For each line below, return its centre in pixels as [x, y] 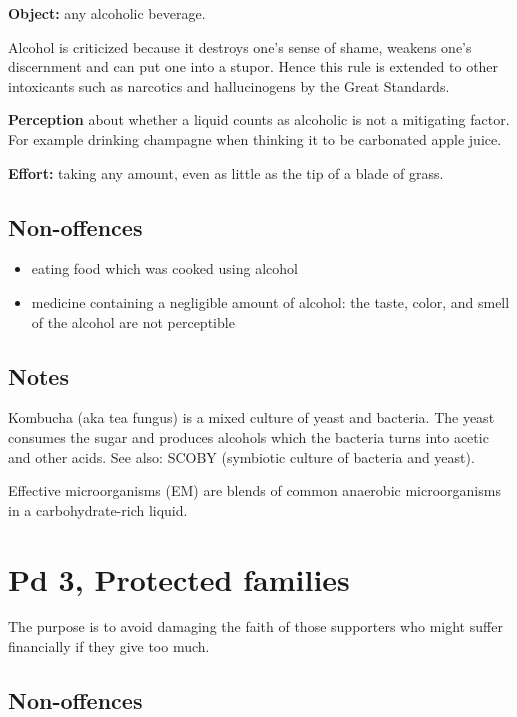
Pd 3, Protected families [179, 578]
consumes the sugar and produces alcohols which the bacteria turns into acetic [248, 436]
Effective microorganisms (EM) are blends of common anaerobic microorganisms [254, 490]
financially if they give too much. [109, 646]
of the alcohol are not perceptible [133, 321]
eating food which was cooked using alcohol [164, 268]
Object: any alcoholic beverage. [107, 13]
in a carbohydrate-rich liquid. [98, 509]
